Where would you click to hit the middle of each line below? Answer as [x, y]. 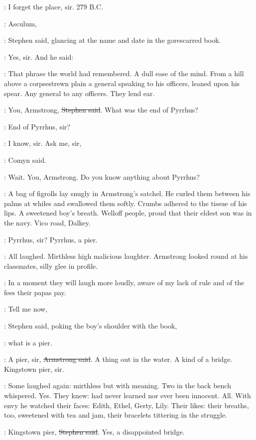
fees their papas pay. [35, 292]
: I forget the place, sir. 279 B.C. [54, 6]
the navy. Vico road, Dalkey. [47, 222]
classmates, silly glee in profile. [51, 266]
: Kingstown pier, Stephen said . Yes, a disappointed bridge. [94, 431]
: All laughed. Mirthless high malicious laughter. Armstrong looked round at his [126, 256]
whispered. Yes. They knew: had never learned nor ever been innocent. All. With [128, 395]
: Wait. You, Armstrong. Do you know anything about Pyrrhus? [102, 176]
